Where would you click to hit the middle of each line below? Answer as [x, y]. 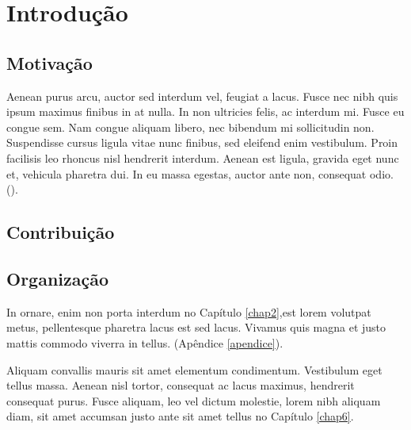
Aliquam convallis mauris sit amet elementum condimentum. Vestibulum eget [194, 369]
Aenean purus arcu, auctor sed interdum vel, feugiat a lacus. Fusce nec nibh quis [202, 96]
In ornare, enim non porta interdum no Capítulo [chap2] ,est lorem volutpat [189, 311]
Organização [58, 278]
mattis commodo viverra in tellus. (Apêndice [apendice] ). [145, 342]
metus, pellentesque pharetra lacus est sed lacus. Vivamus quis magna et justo [196, 327]
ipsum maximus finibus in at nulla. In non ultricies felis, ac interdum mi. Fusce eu [205, 111]
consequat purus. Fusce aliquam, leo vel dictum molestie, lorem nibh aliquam [194, 400]
